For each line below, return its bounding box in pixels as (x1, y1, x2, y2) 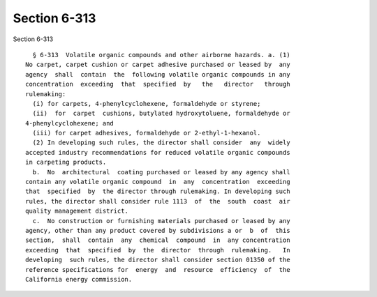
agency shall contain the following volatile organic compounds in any (25, 70, 290, 78)
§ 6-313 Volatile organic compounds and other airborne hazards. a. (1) (32, 51, 290, 59)
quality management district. (25, 207, 129, 215)
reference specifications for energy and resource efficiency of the (25, 266, 290, 273)
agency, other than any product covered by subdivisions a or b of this (25, 227, 290, 234)
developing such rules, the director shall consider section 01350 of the (25, 256, 290, 264)
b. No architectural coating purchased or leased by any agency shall (32, 168, 290, 176)
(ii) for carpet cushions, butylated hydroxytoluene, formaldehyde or (32, 109, 290, 118)
